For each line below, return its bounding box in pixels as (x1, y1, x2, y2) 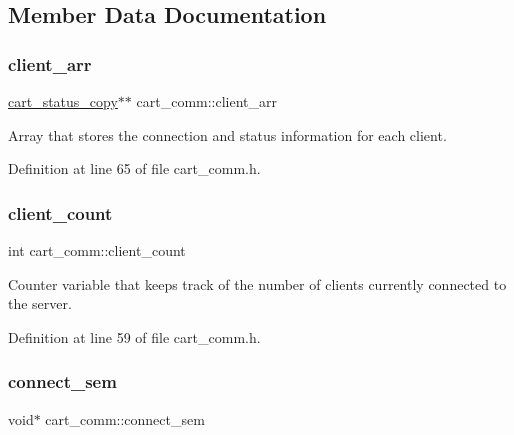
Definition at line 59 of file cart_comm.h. (8, 326, 261, 347)
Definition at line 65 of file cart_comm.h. (8, 158, 261, 179)
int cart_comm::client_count (8, 240, 186, 260)
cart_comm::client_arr (136, 91, 278, 111)
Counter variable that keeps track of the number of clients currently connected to (8, 273, 507, 294)
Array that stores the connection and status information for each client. (8, 124, 447, 145)
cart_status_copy (8, 91, 118, 111)
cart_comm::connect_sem (45, 408, 205, 429)
